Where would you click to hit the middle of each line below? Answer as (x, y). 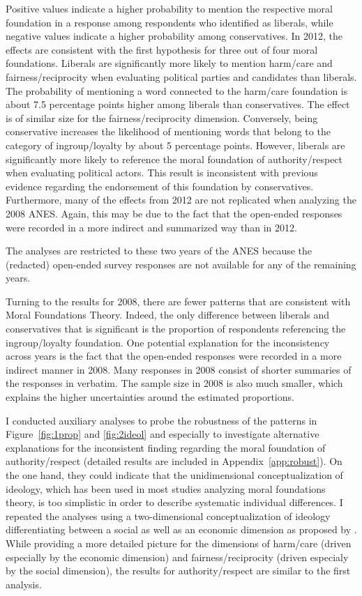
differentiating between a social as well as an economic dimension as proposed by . (181, 529)
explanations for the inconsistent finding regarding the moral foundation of (166, 447)
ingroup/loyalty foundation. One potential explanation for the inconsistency (168, 342)
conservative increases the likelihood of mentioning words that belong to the (168, 131)
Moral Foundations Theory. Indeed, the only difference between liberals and (168, 315)
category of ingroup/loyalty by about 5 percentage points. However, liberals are (175, 145)
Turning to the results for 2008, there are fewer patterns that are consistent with (178, 301)
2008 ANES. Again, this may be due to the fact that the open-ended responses (174, 213)
